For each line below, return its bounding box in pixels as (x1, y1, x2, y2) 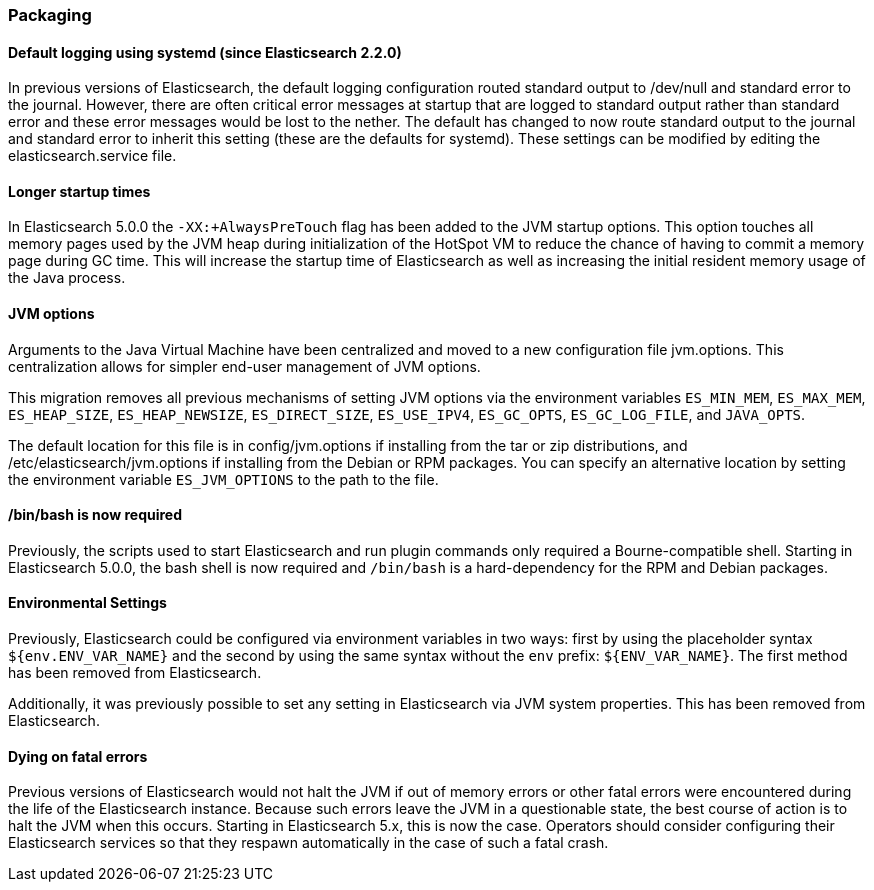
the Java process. (8, 269, 126, 287)
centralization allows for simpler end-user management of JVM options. (8, 357, 481, 375)
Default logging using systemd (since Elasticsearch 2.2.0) (8, 43, 402, 61)
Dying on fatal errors (8, 747, 148, 765)
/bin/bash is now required (8, 506, 183, 524)
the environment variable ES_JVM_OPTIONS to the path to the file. (8, 470, 439, 488)
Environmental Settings (8, 594, 167, 612)
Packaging (8, 5, 92, 25)
